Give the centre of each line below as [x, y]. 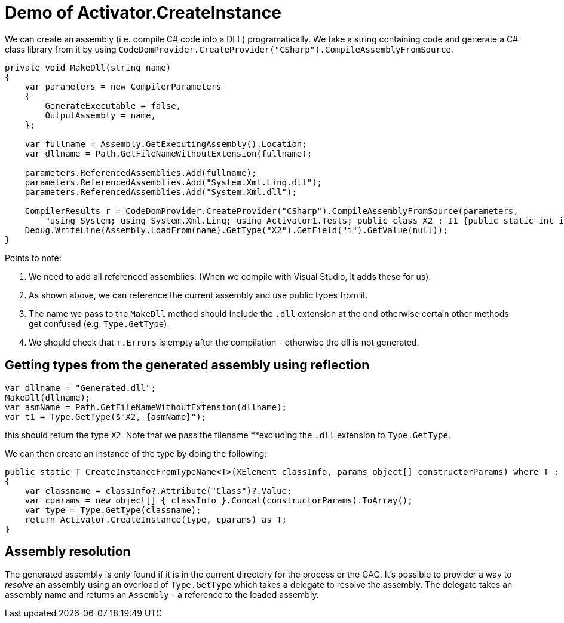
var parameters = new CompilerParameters [123, 86]
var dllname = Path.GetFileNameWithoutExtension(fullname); [168, 153]
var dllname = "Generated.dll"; [80, 388]
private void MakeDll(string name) [88, 67]
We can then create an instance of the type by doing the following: [136, 453]
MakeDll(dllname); [48, 397]
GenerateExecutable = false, [113, 106]
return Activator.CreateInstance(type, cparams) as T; [156, 519]
